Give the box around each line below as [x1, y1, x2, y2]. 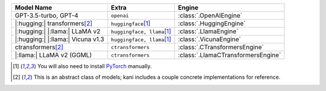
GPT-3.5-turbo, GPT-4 [14, 11, 78, 19]
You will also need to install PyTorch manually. [37, 63, 152, 69]
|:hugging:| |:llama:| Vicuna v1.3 [14, 35, 104, 43]
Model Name [14, 4, 53, 11]
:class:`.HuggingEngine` [177, 19, 246, 27]
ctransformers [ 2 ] [14, 43, 63, 51]
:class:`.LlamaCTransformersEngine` [177, 51, 281, 59]
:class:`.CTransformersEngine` [177, 43, 264, 51]
